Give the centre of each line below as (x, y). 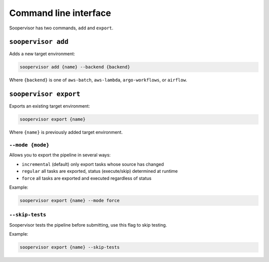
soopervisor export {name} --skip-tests (69, 247)
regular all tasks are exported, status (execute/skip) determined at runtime (100, 171)
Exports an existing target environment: (50, 106)
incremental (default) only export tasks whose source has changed (93, 164)
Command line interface (60, 13)
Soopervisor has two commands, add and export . (61, 28)
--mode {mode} (29, 145)
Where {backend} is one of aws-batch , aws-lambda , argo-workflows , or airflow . (98, 80)
